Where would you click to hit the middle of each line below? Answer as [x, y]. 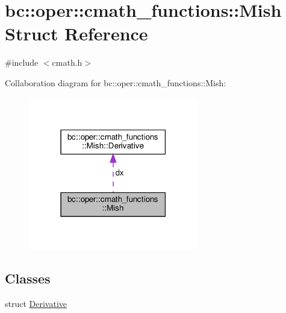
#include [22, 62]
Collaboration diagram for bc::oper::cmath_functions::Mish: [116, 82]
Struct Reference [76, 33]
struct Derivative [36, 304]
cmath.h [67, 62]
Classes [28, 278]
